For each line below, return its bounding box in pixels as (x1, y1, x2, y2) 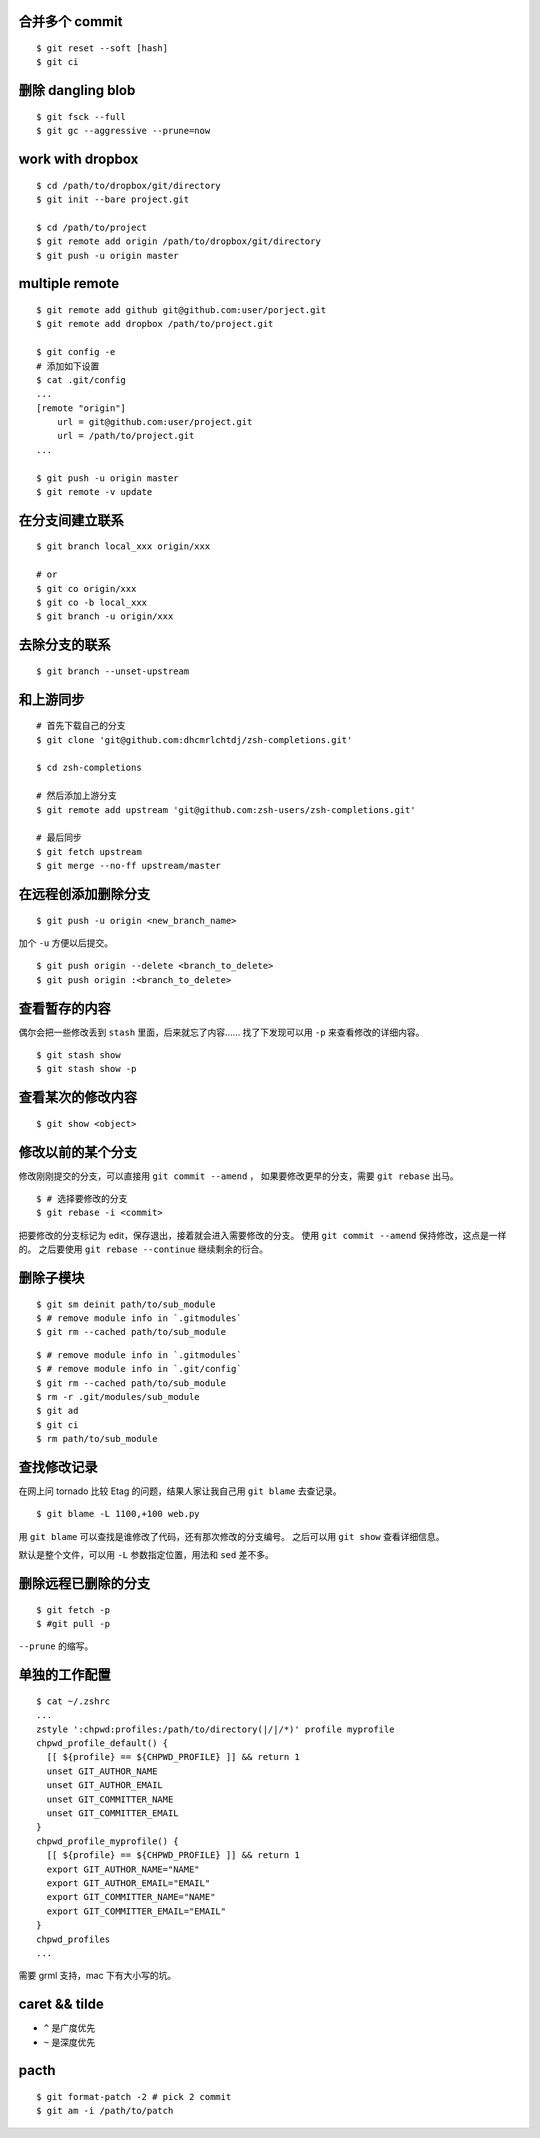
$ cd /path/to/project (36, 221, 148, 233)
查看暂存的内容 (18, 1000, 111, 1017)
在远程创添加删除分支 (18, 885, 150, 902)
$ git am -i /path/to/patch (36, 2105, 174, 2117)
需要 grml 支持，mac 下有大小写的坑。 (18, 1970, 177, 1982)
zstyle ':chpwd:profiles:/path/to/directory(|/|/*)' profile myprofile (36, 1723, 395, 1735)
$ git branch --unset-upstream (36, 665, 190, 677)
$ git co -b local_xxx (36, 597, 148, 609)
